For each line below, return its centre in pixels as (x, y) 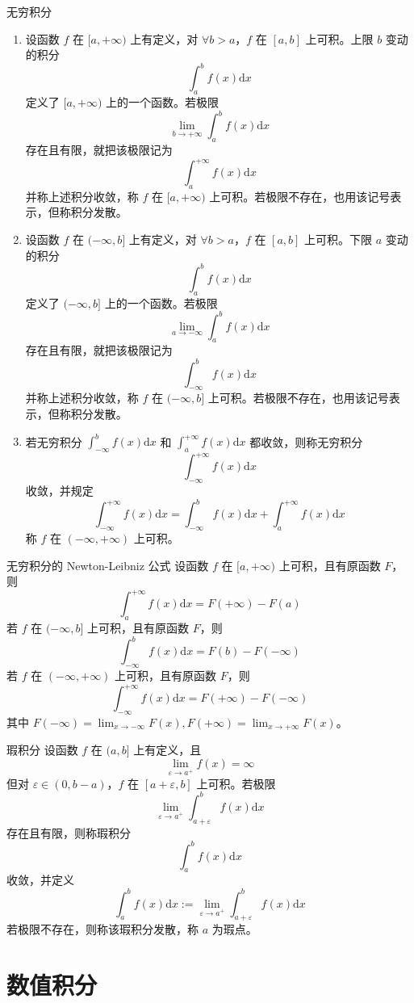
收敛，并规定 (59, 491)
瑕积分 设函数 (42, 750)
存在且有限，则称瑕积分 (69, 832)
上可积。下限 (339, 239)
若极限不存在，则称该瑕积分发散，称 (102, 929)
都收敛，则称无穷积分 (306, 441)
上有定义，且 (167, 750)
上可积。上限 (339, 38)
